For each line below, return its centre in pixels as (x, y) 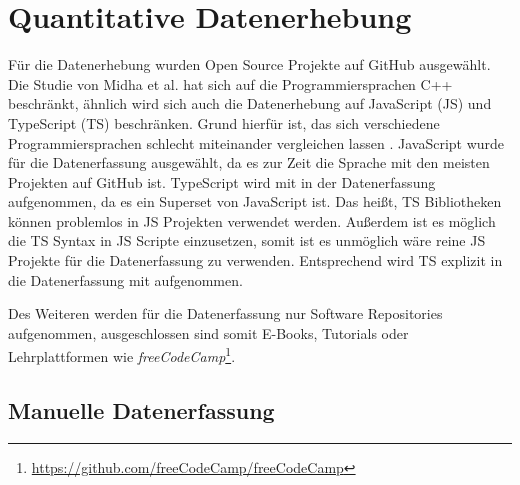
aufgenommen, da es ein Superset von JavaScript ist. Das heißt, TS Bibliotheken (255, 201)
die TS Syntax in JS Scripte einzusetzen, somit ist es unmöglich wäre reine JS (247, 240)
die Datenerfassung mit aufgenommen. (125, 279)
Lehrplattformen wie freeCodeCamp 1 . (122, 355)
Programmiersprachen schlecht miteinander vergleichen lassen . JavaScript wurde (256, 142)
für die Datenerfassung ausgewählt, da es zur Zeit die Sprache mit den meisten (249, 162)
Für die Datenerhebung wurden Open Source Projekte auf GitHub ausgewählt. (249, 64)
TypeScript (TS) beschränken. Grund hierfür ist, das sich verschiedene (224, 122)
